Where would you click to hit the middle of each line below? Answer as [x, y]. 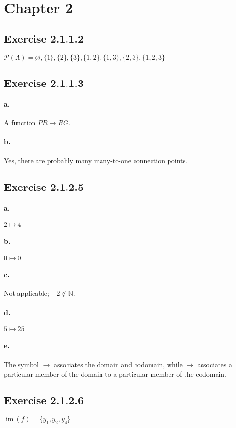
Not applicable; [26, 293]
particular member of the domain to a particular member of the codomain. [115, 374]
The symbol [22, 364]
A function [20, 123]
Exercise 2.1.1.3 [44, 82]
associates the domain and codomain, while [118, 364]
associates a [215, 364]
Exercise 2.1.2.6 [44, 400]
